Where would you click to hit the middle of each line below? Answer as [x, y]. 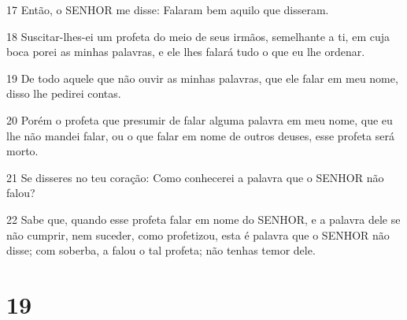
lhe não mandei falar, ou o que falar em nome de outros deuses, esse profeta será [200, 135]
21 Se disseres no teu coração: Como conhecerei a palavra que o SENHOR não [195, 177]
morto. [22, 151]
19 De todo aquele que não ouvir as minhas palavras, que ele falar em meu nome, [202, 78]
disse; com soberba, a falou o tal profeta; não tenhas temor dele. [161, 250]
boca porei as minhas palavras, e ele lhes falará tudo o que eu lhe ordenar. [186, 52]
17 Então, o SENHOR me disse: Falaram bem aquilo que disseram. [168, 9]
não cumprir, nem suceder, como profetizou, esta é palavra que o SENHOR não [198, 234]
